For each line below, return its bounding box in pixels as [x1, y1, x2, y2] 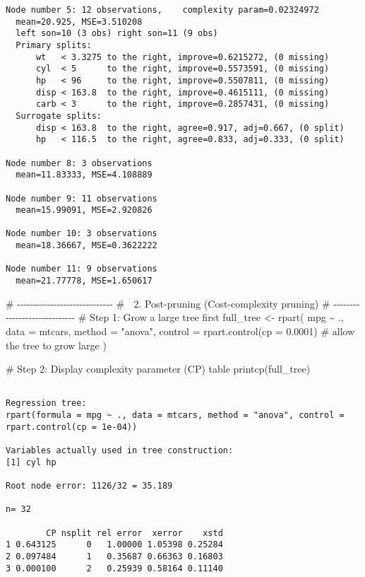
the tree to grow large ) [6, 337, 107, 352]
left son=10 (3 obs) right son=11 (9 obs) [16, 28, 218, 39]
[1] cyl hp [6, 457, 56, 467]
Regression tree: [6, 398, 87, 409]
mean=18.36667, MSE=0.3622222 [16, 240, 157, 251]
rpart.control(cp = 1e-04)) [6, 421, 138, 432]
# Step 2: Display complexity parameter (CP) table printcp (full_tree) [6, 361, 311, 376]
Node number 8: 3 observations [6, 158, 152, 168]
